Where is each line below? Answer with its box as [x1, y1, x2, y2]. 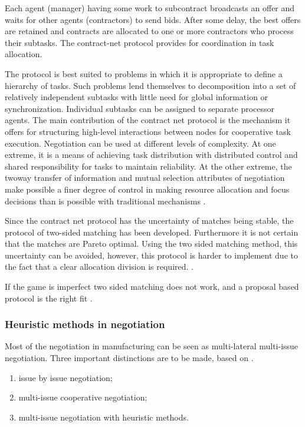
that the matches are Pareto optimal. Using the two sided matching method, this [5, 237, 298, 250]
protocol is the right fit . [5, 292, 93, 304]
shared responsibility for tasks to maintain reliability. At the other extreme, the [5, 160, 292, 172]
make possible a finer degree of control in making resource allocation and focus [5, 183, 290, 195]
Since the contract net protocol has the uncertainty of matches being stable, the [5, 214, 294, 227]
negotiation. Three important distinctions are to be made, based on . [5, 352, 254, 364]
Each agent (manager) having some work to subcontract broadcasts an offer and [5, 2, 295, 14]
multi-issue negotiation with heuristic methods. [18, 411, 189, 423]
